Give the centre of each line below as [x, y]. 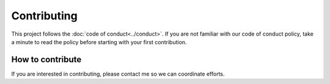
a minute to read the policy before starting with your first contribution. [99, 42]
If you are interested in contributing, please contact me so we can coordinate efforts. [118, 74]
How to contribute [46, 60]
